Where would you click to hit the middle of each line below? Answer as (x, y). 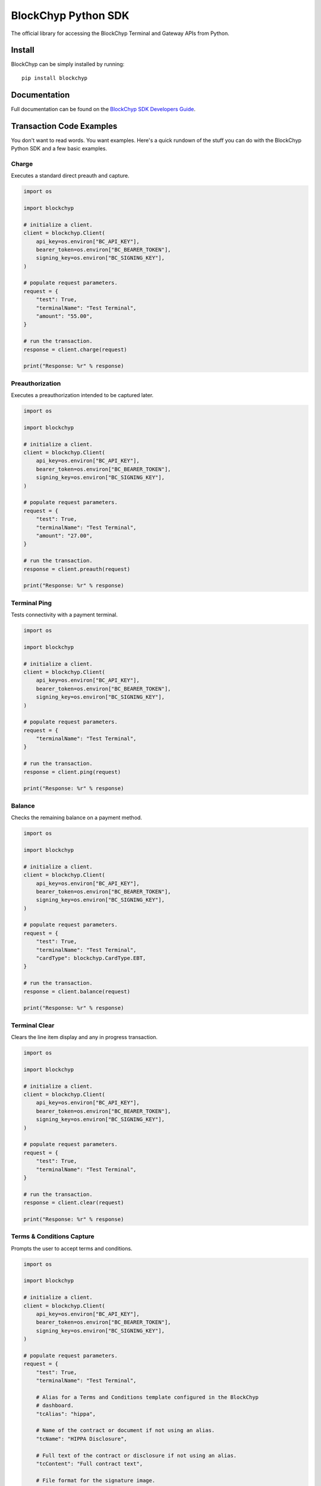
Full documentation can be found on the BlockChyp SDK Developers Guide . (103, 109)
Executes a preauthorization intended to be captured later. (82, 395)
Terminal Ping (32, 603)
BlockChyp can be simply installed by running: (68, 64)
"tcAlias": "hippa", (66, 1414)
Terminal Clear (33, 1025)
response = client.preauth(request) (77, 569)
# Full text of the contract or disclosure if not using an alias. (136, 1455)
